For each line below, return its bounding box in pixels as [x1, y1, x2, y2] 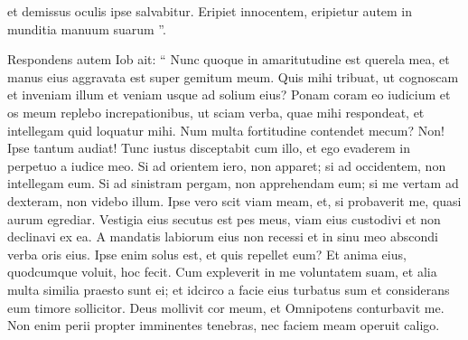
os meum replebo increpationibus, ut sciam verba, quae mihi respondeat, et [7, 102, 425, 121]
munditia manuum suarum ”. [7, 19, 166, 38]
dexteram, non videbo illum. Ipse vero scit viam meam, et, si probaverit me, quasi [7, 191, 462, 210]
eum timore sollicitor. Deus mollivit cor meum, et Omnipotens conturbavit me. [7, 297, 445, 316]
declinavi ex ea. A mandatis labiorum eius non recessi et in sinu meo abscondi [7, 227, 438, 246]
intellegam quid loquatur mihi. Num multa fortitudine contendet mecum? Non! [7, 120, 445, 139]
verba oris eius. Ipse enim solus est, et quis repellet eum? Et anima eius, [7, 244, 407, 263]
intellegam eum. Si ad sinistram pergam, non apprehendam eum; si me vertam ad [7, 174, 459, 193]
